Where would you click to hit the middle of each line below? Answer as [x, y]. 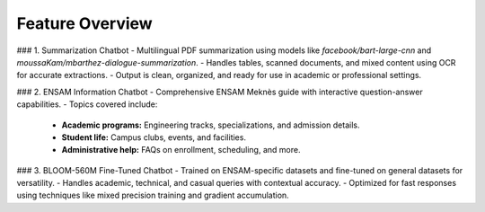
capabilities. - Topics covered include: [87, 104]
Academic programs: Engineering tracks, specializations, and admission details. [211, 125]
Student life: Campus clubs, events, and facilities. [154, 137]
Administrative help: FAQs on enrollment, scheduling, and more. [181, 150]
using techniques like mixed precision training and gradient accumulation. [153, 195]
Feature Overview [84, 23]
